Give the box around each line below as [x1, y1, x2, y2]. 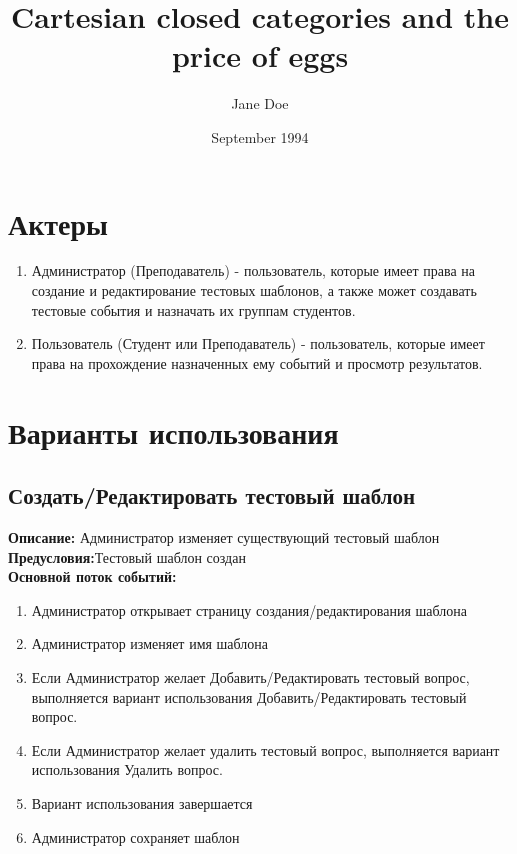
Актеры [8, 202, 108, 243]
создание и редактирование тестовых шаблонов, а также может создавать [31, 280, 477, 301]
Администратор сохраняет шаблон [31, 826, 240, 847]
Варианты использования [8, 411, 339, 452]
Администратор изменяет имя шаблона [31, 633, 269, 654]
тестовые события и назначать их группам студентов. [31, 299, 356, 320]
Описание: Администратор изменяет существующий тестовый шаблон [8, 526, 440, 547]
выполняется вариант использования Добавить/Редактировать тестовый [31, 686, 467, 707]
